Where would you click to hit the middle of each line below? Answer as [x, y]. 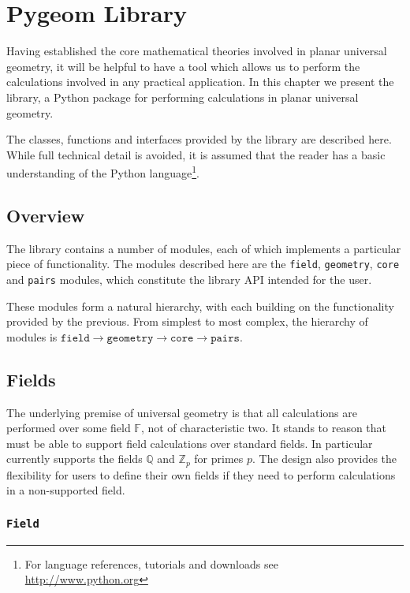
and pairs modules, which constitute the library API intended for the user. [189, 279]
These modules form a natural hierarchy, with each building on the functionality [200, 306]
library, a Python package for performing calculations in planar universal [183, 97]
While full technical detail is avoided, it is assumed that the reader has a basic [196, 154]
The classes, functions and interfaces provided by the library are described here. [199, 139]
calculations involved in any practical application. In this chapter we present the [200, 82]
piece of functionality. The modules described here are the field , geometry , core [203, 264]
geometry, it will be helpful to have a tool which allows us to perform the [183, 66]
